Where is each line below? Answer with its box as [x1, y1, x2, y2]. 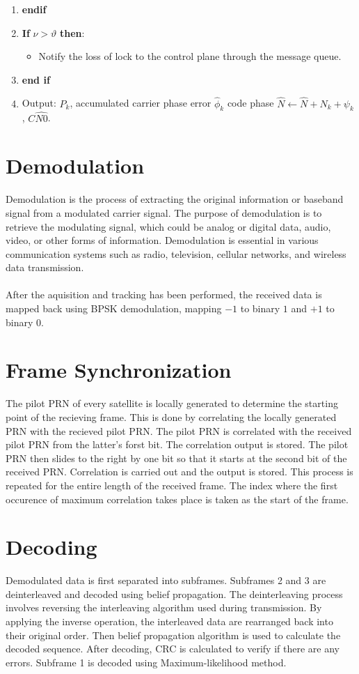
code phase [227, 95, 274, 110]
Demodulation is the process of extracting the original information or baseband [6, 192, 344, 206]
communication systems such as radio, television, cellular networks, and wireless [6, 246, 346, 261]
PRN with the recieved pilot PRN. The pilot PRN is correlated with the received [6, 423, 352, 438]
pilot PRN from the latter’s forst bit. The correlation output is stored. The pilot [6, 437, 349, 452]
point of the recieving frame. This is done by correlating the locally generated [6, 409, 337, 424]
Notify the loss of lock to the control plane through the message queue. [38, 49, 342, 63]
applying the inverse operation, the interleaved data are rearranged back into [6, 614, 333, 629]
